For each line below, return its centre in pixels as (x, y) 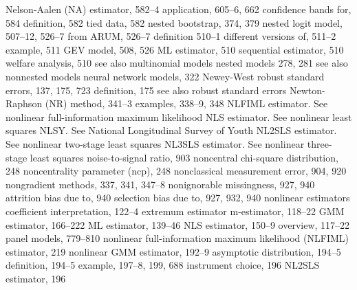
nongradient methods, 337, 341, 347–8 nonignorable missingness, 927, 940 (160, 184)
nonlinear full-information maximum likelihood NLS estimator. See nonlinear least (179, 116)
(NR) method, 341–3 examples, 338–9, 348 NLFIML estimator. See (186, 103)
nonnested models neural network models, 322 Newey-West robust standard (165, 76)
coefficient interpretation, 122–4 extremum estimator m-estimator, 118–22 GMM (175, 211)
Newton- (307, 90)
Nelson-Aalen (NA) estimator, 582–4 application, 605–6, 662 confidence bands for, (178, 9)
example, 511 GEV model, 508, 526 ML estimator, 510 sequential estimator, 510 (175, 49)
